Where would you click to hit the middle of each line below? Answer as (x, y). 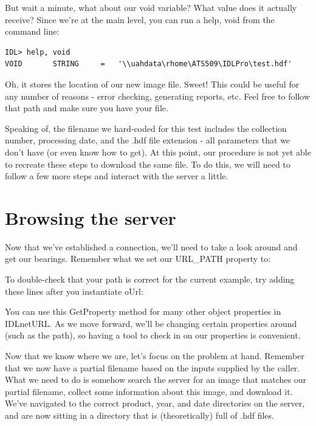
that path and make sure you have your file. (87, 108)
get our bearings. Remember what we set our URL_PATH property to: (138, 259)
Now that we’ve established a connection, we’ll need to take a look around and (151, 246)
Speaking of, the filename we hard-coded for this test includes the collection (146, 128)
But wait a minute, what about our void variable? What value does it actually (151, 7)
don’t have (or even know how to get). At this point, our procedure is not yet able (158, 152)
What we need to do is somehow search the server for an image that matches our (156, 380)
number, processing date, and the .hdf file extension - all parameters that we (148, 140)
